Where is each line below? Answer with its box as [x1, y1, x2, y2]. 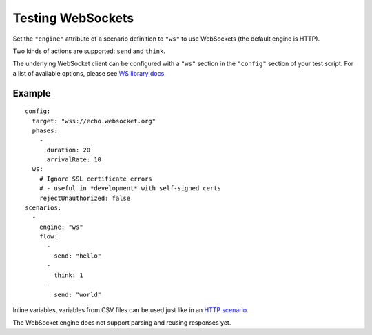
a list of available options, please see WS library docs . [12, 69, 167, 77]
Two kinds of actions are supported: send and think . [12, 47, 165, 55]
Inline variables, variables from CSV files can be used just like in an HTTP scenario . [12, 305, 249, 314]
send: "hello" [54, 252, 102, 260]
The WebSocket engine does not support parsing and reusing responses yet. [12, 318, 231, 327]
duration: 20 [46, 145, 91, 154]
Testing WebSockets [12, 10, 134, 26]
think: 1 [54, 271, 83, 279]
